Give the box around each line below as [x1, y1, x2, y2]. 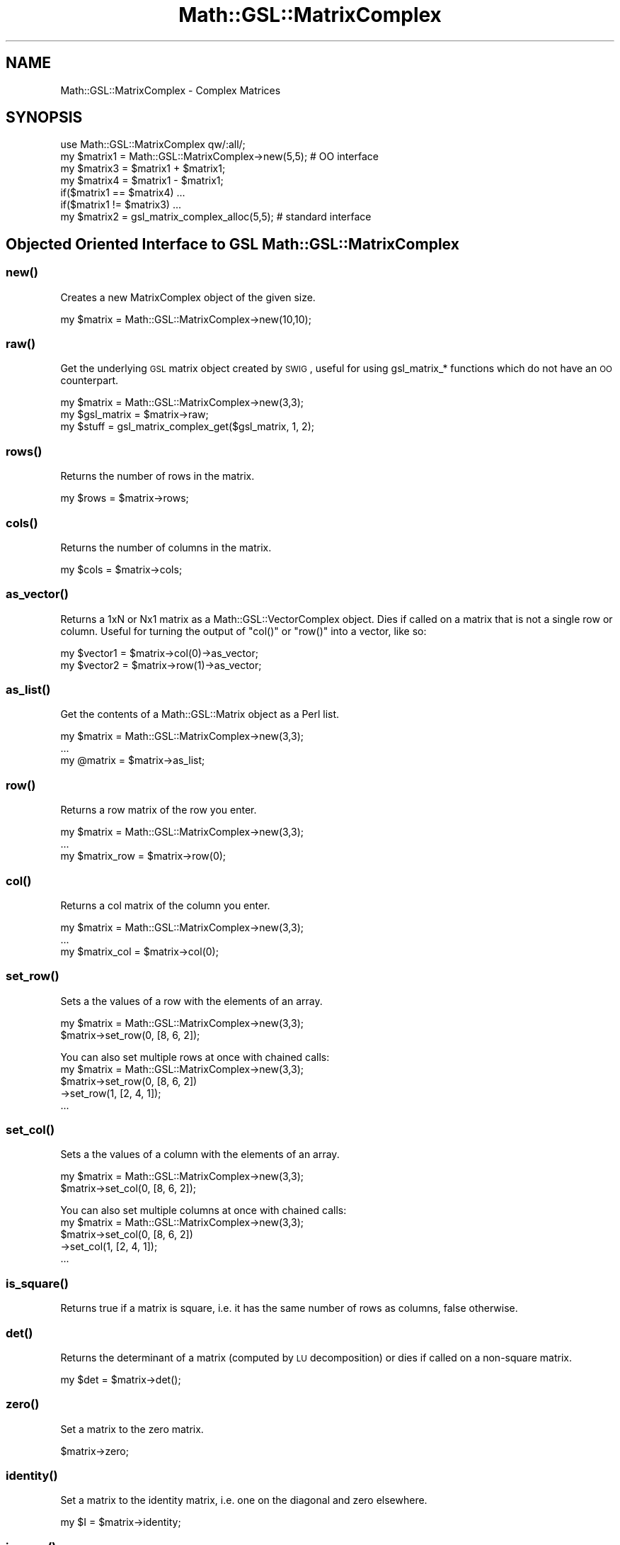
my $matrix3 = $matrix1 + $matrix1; [60, 162, 226, 175]
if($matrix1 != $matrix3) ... [60, 198, 181, 211]
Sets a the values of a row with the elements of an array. [60, 994, 323, 1007]
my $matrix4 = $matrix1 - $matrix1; [60, 174, 224, 187]
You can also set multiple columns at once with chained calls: [60, 1204, 347, 1217]
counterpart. [60, 374, 119, 387]
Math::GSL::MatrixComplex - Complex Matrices [60, 84, 281, 96]
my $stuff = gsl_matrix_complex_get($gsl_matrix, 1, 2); [60, 420, 314, 433]
